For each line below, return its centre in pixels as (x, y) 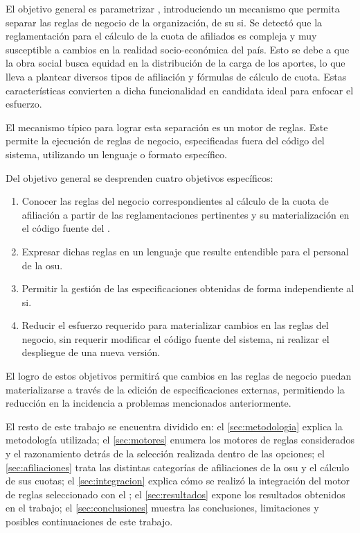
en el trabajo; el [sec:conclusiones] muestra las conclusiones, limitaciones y (162, 508)
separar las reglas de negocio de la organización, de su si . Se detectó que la (164, 22)
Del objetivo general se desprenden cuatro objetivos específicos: (139, 177)
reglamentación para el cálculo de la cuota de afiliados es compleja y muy (161, 36)
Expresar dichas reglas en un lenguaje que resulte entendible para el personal (185, 251)
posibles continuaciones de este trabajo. (89, 521)
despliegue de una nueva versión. (91, 352)
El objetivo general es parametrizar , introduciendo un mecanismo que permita (173, 8)
